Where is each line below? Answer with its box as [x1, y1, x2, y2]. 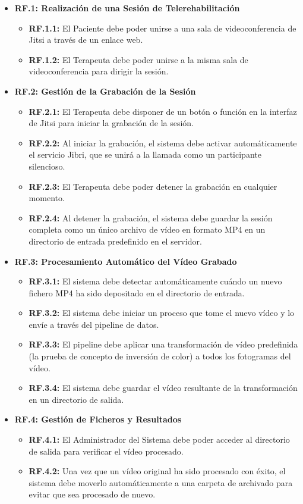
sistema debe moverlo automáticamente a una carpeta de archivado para [29, 476, 293, 489]
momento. [29, 192, 65, 204]
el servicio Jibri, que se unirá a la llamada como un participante [29, 148, 261, 161]
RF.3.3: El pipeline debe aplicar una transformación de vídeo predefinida [29, 338, 298, 350]
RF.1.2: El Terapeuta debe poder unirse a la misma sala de [29, 53, 248, 65]
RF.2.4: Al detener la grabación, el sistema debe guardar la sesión [29, 211, 273, 224]
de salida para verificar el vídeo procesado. [29, 444, 184, 457]
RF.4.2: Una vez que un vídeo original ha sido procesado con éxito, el [29, 465, 286, 477]
